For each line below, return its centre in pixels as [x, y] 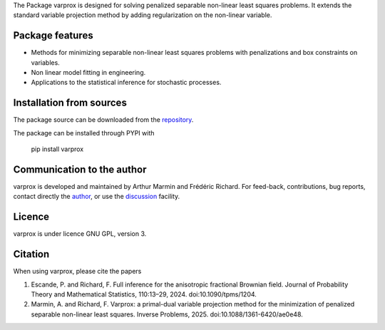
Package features [53, 36]
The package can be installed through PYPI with [84, 133]
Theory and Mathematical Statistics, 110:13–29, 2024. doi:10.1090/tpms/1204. [144, 294]
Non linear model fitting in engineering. [88, 73]
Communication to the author [80, 169]
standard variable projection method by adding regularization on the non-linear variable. [143, 15]
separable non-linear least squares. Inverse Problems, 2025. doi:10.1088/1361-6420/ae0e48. [167, 314]
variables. [45, 62]
